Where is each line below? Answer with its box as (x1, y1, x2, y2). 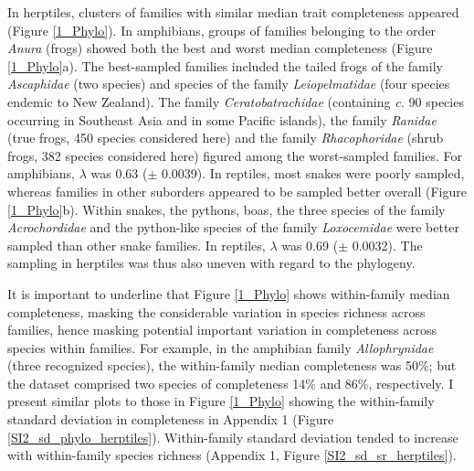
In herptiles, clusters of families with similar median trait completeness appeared (7, 3, 459, 21)
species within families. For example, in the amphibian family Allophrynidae (7, 337, 434, 357)
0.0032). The (352, 235, 423, 254)
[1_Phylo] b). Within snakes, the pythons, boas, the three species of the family (7, 199, 446, 219)
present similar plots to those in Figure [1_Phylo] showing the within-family (7, 391, 435, 411)
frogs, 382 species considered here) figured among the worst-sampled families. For (7, 145, 462, 165)
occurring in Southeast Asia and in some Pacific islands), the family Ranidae (7, 110, 437, 129)
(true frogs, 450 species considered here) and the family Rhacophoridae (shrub (7, 128, 444, 147)
